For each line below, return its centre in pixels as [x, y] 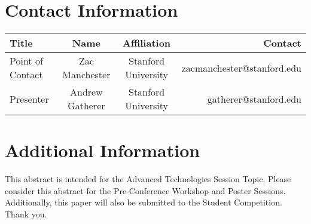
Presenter [29, 99]
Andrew [86, 92]
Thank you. [26, 214]
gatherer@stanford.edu [254, 99]
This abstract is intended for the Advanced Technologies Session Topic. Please [148, 179]
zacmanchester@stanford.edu [241, 67]
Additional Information [103, 150]
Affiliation [147, 43]
